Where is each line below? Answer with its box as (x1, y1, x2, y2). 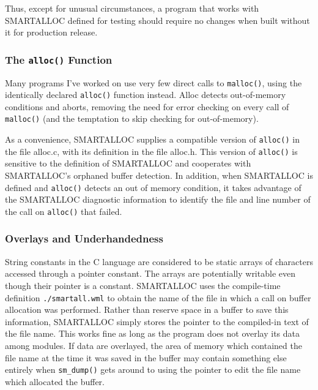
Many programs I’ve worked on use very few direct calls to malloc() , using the (5, 76, 302, 89)
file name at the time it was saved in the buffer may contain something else (5, 351, 287, 364)
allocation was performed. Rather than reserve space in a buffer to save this (5, 303, 289, 316)
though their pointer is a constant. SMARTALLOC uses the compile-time (5, 279, 281, 291)
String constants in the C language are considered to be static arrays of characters (5, 255, 313, 268)
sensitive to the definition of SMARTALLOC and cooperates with (5, 157, 251, 170)
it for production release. (5, 26, 98, 39)
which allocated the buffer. (5, 375, 105, 388)
